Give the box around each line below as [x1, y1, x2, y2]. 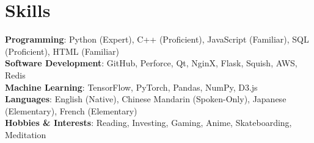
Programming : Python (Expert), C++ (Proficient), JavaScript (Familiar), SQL [5, 33, 309, 46]
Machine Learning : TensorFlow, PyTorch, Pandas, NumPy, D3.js [5, 80, 258, 93]
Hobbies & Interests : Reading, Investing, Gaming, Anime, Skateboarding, [5, 116, 292, 129]
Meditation [5, 128, 46, 141]
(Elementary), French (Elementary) [5, 104, 137, 117]
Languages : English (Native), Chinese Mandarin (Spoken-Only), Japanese [5, 92, 287, 105]
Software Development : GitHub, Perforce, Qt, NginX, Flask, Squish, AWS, [5, 57, 298, 69]
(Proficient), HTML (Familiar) [5, 44, 119, 57]
